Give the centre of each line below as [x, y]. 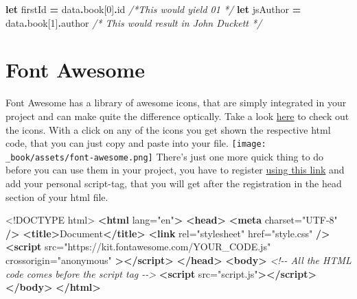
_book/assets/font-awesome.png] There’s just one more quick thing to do [165, 156]
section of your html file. [57, 196]
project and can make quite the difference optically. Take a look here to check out [177, 116]
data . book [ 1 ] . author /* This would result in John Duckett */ [134, 22]
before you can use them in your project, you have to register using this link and [175, 170]
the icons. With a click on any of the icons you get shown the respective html [168, 129]
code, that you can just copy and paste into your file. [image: [136, 143]
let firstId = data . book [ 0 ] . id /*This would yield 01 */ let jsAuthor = [153, 9]
